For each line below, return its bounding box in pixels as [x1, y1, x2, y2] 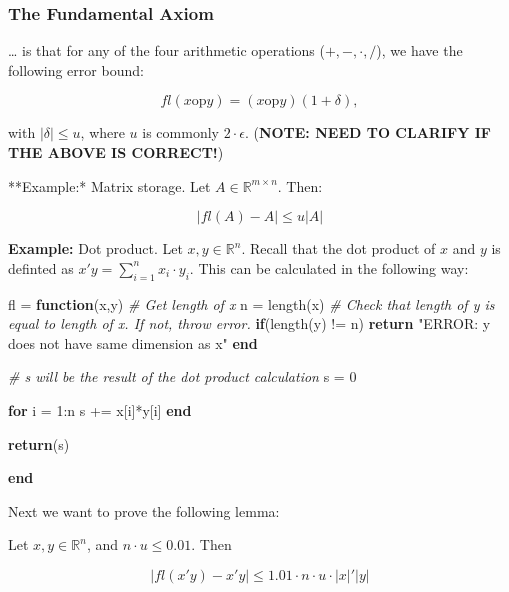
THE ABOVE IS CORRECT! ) [8, 142, 224, 162]
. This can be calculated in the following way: [189, 257, 469, 278]
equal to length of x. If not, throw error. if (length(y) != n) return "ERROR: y [8, 313, 491, 334]
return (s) [8, 433, 70, 454]
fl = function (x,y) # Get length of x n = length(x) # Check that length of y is [8, 293, 495, 314]
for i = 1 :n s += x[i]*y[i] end [8, 399, 192, 420]
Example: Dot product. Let [8, 238, 183, 259]
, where [80, 122, 125, 143]
